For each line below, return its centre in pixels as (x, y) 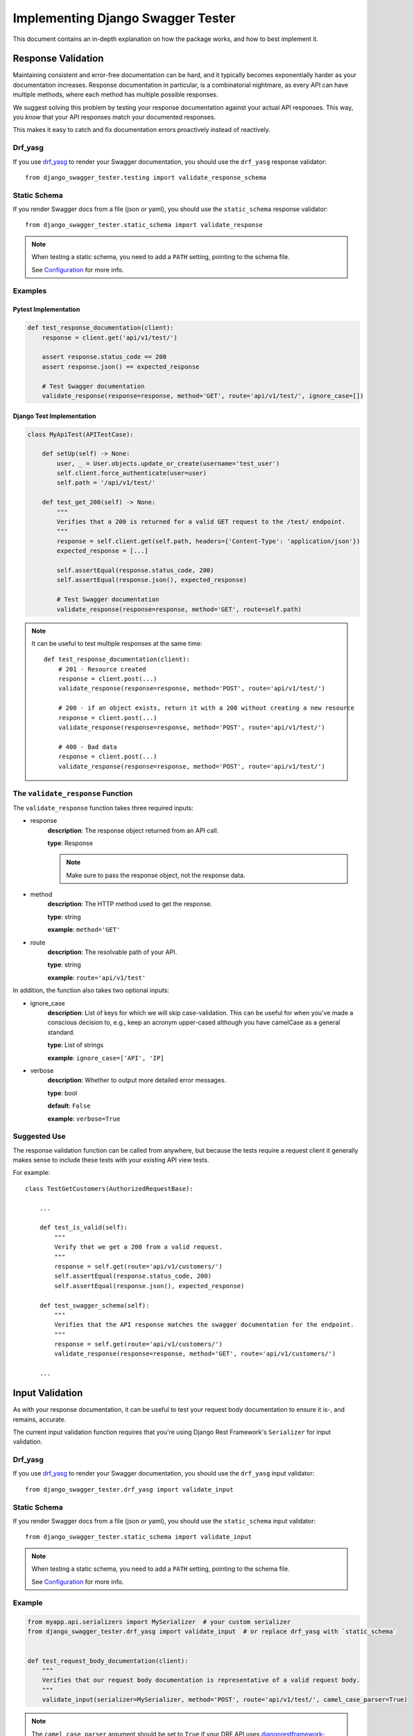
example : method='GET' (84, 930)
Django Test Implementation (54, 416)
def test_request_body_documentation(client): (108, 1661)
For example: (32, 1173)
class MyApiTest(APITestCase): (81, 434)
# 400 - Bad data (87, 747)
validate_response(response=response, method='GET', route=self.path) (179, 609)
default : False (69, 1106)
